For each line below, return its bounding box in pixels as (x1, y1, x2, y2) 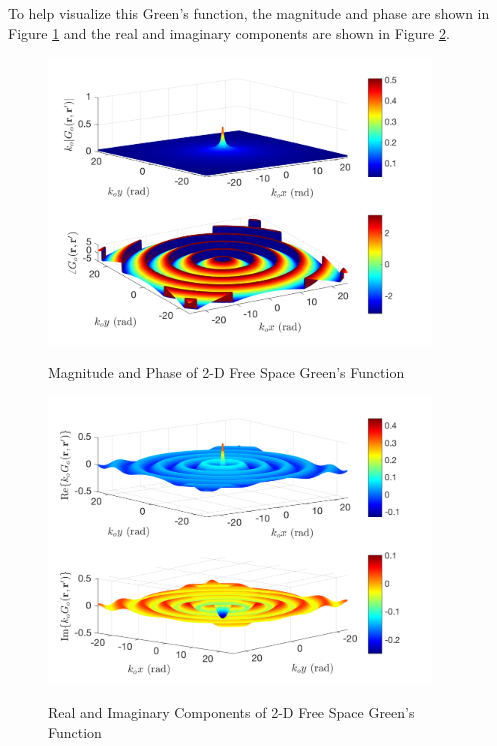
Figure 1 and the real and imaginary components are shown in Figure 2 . (8, 22, 450, 43)
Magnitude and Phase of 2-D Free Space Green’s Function (48, 362, 405, 383)
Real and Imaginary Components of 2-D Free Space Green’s (48, 702, 415, 723)
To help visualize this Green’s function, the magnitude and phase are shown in (8, 3, 490, 23)
